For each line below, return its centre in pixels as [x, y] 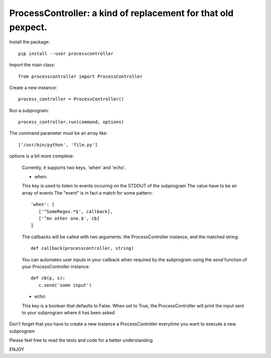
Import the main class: [32, 65]
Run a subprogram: [29, 110]
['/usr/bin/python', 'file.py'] [58, 145]
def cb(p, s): [48, 278]
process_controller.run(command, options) [71, 122]
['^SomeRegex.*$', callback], [76, 211]
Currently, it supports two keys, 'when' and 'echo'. [74, 167]
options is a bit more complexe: [42, 156]
